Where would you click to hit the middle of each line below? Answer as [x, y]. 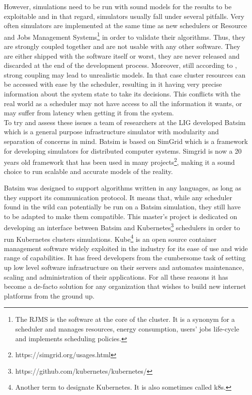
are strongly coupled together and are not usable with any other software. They [122, 46]
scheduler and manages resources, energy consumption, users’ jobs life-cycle [127, 329]
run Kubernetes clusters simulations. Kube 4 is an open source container [110, 238]
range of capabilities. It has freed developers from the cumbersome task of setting [125, 258]
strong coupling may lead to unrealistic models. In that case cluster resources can [125, 74]
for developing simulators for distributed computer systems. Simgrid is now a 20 [123, 150]
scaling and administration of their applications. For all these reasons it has [116, 276]
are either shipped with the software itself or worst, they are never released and [122, 55]
